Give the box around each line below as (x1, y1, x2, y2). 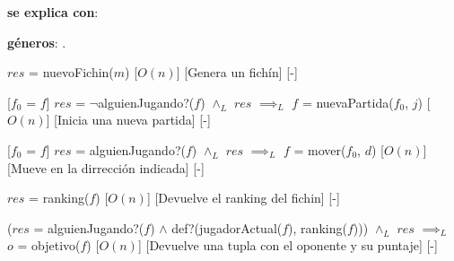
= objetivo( (17, 236, 81, 255)
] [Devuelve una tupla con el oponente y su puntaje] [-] (137, 236, 438, 255)
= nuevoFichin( (29, 63, 114, 82)
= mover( (293, 140, 346, 159)
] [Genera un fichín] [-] (176, 63, 298, 82)
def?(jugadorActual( (171, 218, 283, 237)
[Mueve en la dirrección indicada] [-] (7, 158, 205, 177)
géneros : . (7, 32, 66, 51)
